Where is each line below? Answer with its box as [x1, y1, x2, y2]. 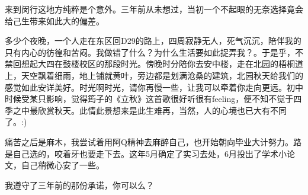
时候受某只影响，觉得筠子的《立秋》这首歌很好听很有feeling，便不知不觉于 [5, 92, 294, 105]
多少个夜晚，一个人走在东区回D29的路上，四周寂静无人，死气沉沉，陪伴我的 [5, 34, 301, 47]
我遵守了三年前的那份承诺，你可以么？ [5, 178, 154, 191]
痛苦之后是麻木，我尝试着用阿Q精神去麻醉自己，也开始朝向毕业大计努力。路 [5, 135, 301, 148]
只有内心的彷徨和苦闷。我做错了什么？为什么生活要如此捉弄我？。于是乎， [5, 46, 295, 58]
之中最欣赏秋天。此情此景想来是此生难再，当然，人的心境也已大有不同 [12, 104, 287, 116]
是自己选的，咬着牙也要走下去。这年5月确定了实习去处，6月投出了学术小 [5, 147, 287, 159]
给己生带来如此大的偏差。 [5, 14, 104, 27]
